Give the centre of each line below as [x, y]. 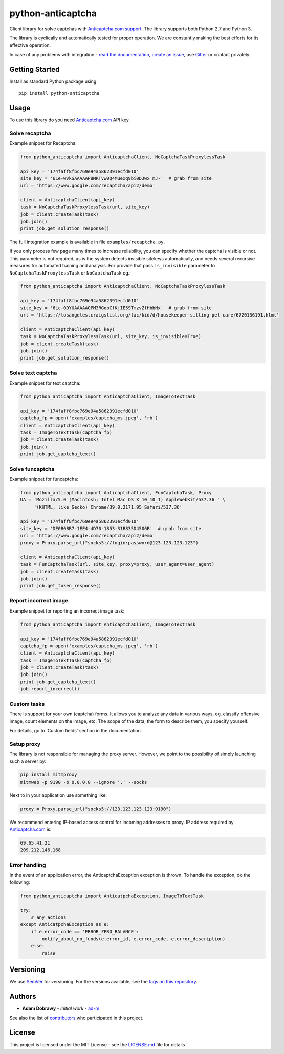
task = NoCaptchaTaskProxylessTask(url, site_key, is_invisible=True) [111, 336]
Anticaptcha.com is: [30, 829]
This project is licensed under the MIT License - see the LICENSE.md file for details [97, 1045]
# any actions [49, 917]
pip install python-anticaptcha [59, 93]
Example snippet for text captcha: [45, 383]
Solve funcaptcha [32, 469]
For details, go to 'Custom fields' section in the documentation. [76, 730]
